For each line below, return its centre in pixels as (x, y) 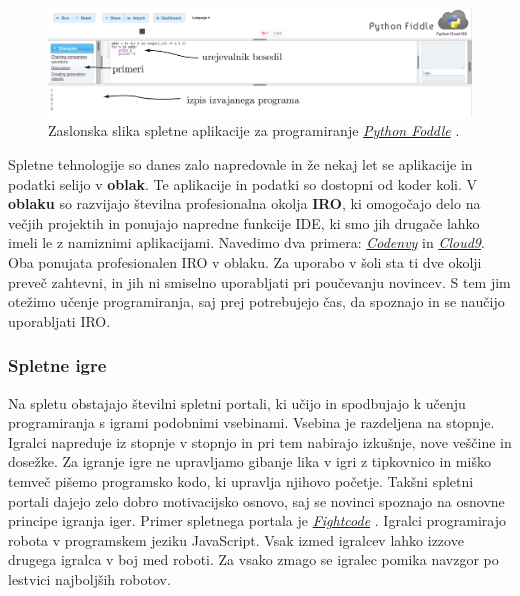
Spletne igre (57, 365)
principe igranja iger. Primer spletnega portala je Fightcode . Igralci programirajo (257, 520)
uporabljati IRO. (59, 320)
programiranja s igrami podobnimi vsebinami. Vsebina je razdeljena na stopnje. (251, 422)
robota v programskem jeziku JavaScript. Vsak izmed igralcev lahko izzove (236, 539)
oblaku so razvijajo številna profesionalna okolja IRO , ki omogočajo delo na (244, 203)
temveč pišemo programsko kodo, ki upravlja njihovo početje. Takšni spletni (241, 481)
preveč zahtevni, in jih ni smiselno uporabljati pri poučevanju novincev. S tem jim (259, 281)
